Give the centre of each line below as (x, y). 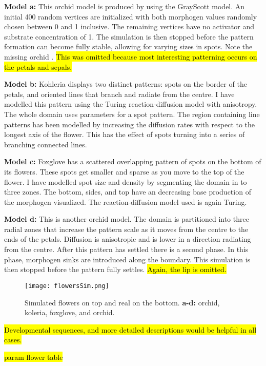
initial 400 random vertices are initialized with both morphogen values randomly (131, 16)
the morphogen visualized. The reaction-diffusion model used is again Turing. (126, 201)
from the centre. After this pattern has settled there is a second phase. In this (126, 249)
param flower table (34, 357)
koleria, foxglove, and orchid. (70, 312)
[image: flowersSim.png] (67, 286)
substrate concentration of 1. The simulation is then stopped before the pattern (129, 36)
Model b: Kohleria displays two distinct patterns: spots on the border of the (126, 84)
